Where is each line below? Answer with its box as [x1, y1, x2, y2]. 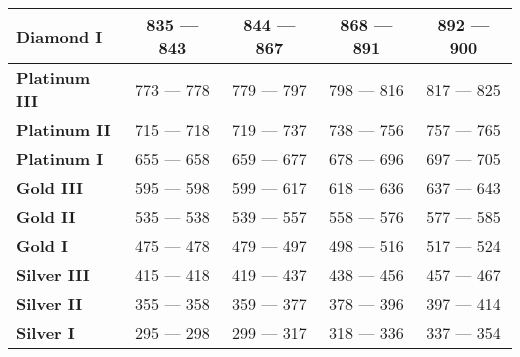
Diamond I [16, 24, 103, 48]
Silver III [16, 263, 90, 286]
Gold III [16, 176, 84, 199]
